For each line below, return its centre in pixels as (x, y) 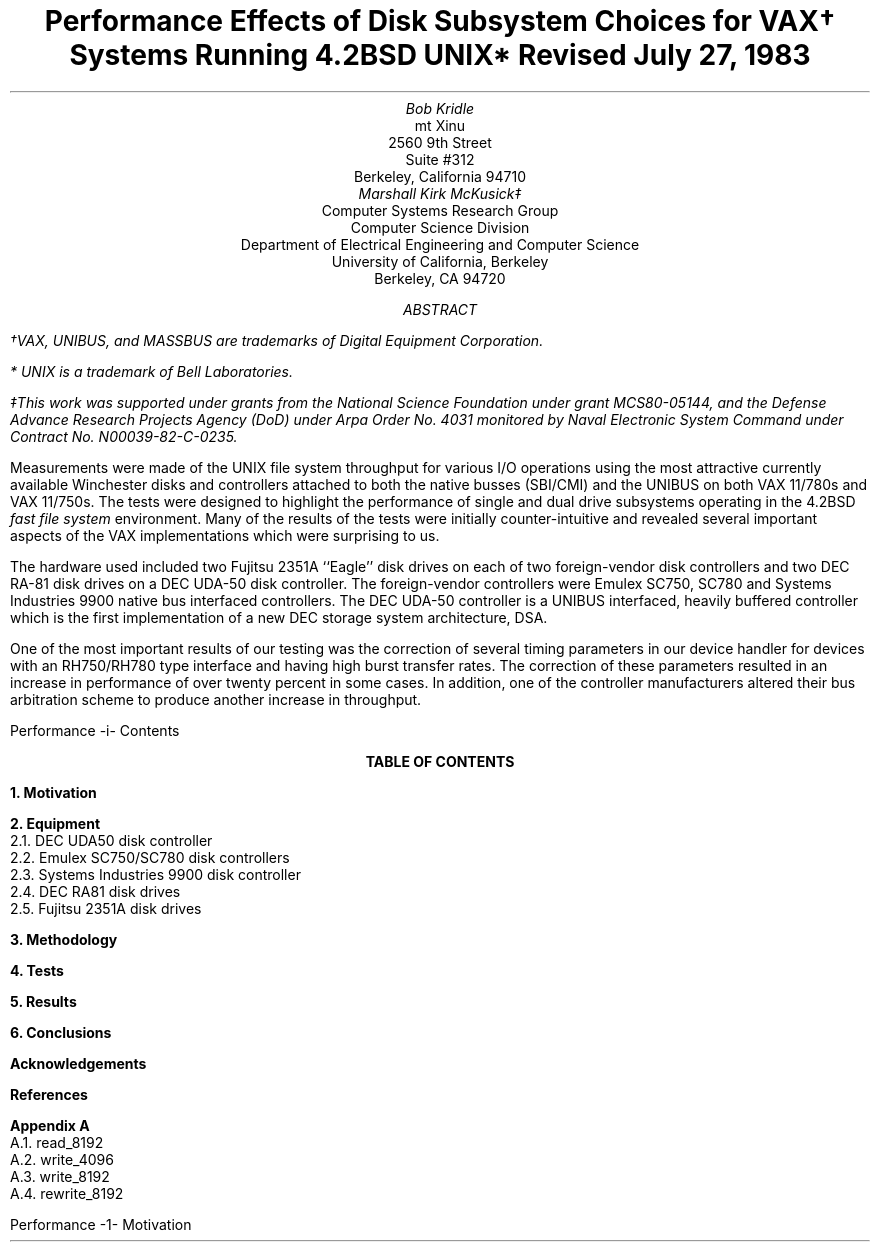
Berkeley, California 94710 (439, 176)
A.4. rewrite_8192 (67, 1193)
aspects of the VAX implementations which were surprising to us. (225, 535)
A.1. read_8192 (57, 1142)
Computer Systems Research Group (440, 210)
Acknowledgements (78, 1063)
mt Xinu (440, 125)
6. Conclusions (61, 1032)
